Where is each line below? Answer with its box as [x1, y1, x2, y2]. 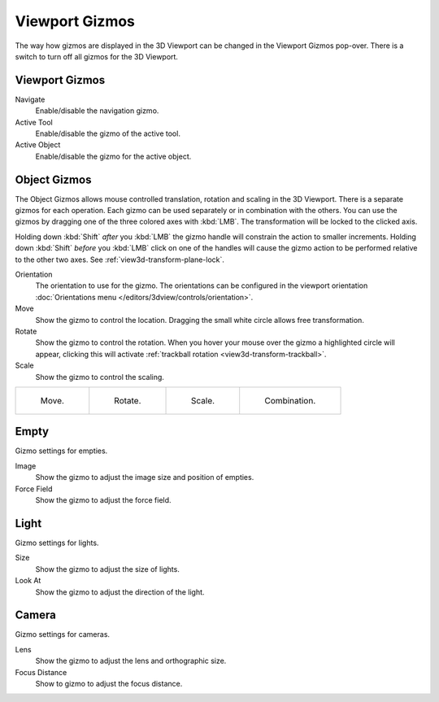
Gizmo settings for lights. [15, 538, 99, 547]
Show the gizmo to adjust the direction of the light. [35, 586, 205, 597]
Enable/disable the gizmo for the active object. [35, 151, 192, 161]
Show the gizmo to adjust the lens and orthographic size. [35, 656, 227, 666]
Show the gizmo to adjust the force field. [35, 495, 172, 505]
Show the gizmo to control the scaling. [35, 372, 164, 382]
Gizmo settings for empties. [15, 446, 108, 456]
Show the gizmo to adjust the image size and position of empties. [35, 473, 254, 482]
